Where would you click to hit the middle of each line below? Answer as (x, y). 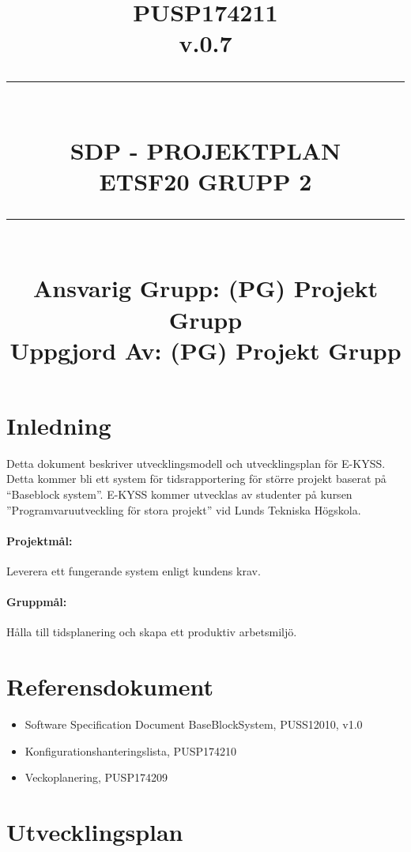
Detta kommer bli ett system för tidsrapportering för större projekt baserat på (196, 479)
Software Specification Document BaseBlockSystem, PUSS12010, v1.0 (194, 724)
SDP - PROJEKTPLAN (205, 150)
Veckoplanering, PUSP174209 (96, 777)
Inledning (59, 425)
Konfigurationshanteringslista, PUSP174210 (130, 750)
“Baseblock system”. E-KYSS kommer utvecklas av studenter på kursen (179, 494)
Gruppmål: (37, 602)
